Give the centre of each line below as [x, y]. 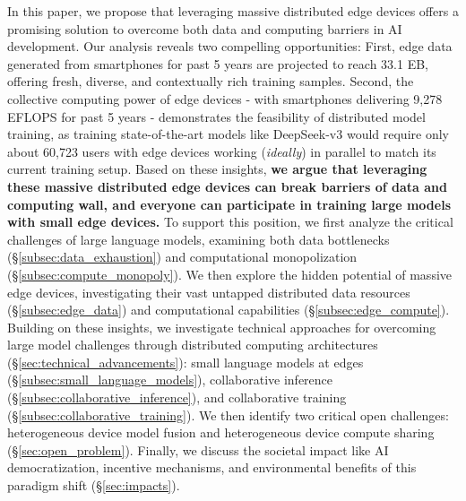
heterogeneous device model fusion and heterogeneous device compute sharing [221, 432]
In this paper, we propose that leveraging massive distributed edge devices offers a [233, 11]
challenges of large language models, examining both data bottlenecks [198, 239]
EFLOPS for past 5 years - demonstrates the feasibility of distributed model [216, 116]
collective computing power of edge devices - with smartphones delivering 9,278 [225, 98]
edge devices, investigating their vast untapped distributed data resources [209, 292]
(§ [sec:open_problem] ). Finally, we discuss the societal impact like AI [198, 449]
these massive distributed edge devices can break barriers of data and [227, 186]
